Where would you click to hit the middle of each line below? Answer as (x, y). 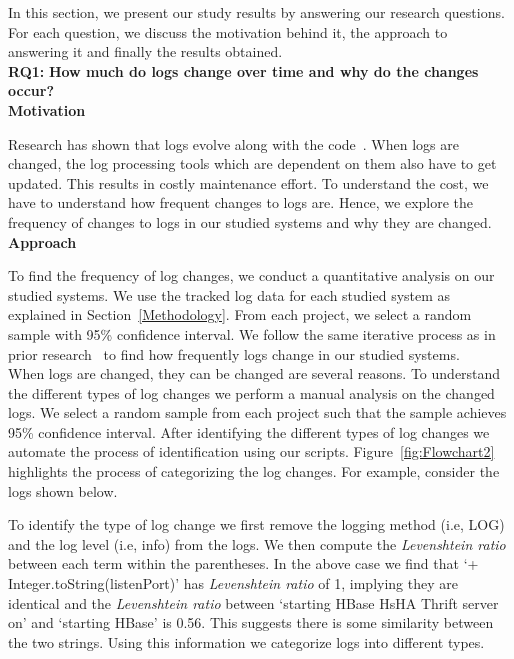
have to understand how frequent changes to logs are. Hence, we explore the (241, 202)
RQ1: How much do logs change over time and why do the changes (243, 70)
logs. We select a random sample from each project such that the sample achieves (257, 412)
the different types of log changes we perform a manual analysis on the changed (251, 392)
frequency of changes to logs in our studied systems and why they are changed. (250, 221)
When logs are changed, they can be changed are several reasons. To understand (254, 373)
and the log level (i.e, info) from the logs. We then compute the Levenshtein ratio (257, 543)
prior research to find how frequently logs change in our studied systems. (234, 353)
